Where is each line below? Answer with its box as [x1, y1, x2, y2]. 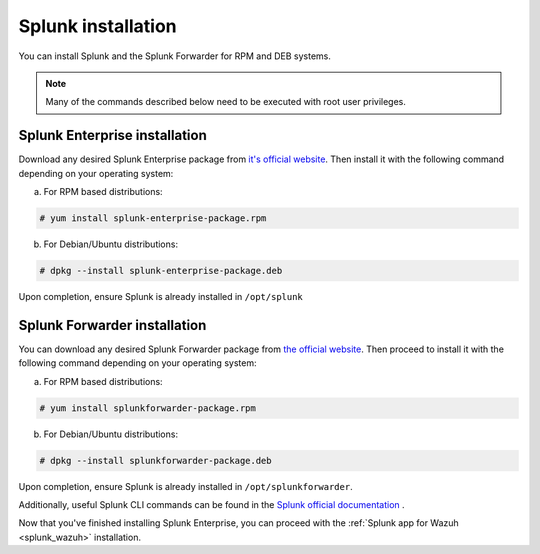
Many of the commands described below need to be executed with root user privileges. [45, 96, 407, 108]
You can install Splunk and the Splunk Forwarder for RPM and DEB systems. [18, 50, 332, 62]
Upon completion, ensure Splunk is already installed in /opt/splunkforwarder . [18, 480, 354, 492]
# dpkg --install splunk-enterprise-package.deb [39, 265, 283, 276]
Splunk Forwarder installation [18, 316, 207, 334]
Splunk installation [18, 15, 177, 37]
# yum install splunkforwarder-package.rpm [39, 402, 257, 414]
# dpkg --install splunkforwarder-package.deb [39, 455, 272, 466]
